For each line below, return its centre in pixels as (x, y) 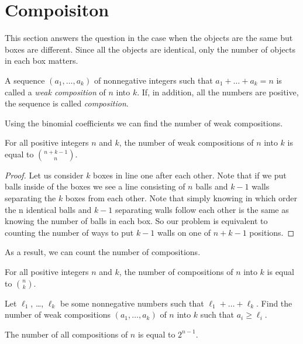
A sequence (25, 80)
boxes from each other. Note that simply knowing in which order (181, 198)
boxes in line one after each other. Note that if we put (190, 175)
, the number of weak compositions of (186, 142)
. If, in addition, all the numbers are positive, (218, 92)
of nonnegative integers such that (153, 80)
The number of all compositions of (66, 334)
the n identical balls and (48, 209)
